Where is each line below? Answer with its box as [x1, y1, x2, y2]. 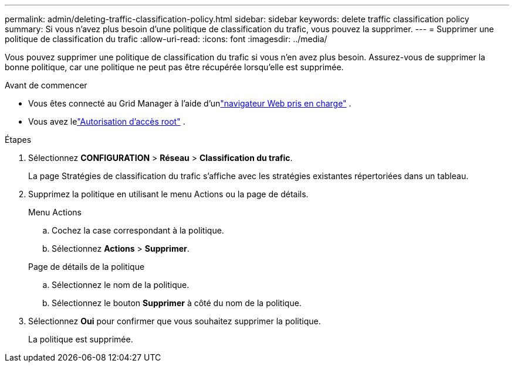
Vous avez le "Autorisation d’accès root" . [28, 116, 185, 126]
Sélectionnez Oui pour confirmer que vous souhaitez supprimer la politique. [28, 316, 321, 326]
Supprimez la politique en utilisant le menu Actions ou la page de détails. [28, 189, 309, 199]
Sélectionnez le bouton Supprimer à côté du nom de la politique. [52, 298, 302, 308]
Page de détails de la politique [28, 262, 145, 272]
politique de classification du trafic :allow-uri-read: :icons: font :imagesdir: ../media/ [5, 34, 327, 44]
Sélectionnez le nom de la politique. [52, 280, 190, 290]
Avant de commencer [5, 80, 87, 90]
